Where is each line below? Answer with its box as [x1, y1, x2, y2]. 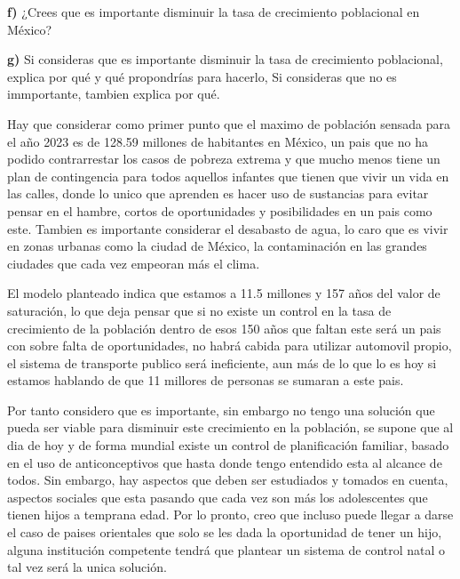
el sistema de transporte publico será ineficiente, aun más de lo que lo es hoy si [7, 353, 437, 372]
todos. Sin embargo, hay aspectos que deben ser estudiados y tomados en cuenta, [7, 470, 448, 489]
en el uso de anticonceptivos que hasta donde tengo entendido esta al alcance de [7, 453, 442, 471]
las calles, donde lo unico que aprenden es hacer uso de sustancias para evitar [7, 184, 429, 203]
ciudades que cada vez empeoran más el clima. [7, 253, 260, 272]
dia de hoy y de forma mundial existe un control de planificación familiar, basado [7, 436, 449, 454]
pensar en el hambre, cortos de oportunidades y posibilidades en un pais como [7, 201, 432, 220]
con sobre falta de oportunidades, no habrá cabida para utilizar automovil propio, [7, 336, 452, 355]
